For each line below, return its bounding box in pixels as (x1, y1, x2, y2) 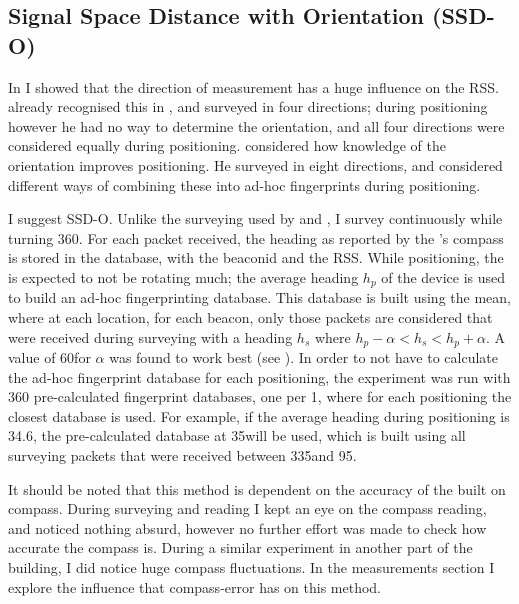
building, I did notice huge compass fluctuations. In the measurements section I (8, 556, 495, 577)
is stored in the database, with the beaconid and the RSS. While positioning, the (8, 247, 504, 268)
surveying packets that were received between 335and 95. (8, 445, 357, 465)
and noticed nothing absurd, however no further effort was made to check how (8, 517, 487, 538)
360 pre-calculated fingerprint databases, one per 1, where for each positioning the (8, 386, 512, 407)
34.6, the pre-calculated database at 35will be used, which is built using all (8, 425, 466, 446)
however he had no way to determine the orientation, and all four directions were (8, 115, 505, 136)
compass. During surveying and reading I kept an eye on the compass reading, (8, 498, 487, 519)
